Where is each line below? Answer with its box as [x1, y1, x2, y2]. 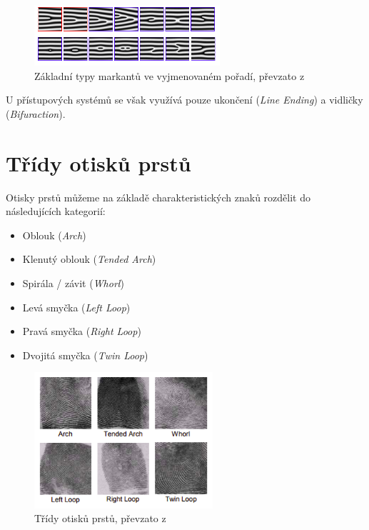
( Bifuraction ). [6, 106, 66, 121]
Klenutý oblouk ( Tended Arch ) [22, 251, 156, 266]
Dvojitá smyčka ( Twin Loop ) [22, 347, 148, 362]
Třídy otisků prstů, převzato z [34, 511, 166, 526]
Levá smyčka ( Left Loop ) [22, 299, 131, 314]
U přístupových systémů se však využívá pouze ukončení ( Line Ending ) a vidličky [6, 92, 363, 107]
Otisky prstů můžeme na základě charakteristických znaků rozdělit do [6, 189, 310, 204]
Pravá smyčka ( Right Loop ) [22, 324, 141, 339]
